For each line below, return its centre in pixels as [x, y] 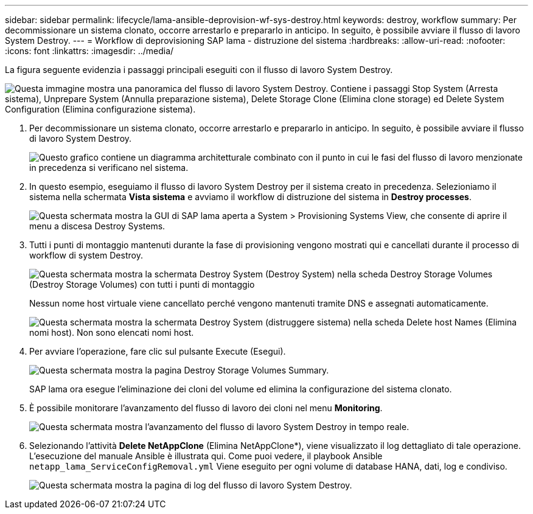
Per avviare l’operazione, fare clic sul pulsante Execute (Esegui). [158, 351]
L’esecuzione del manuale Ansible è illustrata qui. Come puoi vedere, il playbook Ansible [206, 456]
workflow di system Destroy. [86, 255]
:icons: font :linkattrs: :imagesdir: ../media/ [89, 51]
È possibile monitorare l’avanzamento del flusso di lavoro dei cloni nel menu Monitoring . [206, 408]
